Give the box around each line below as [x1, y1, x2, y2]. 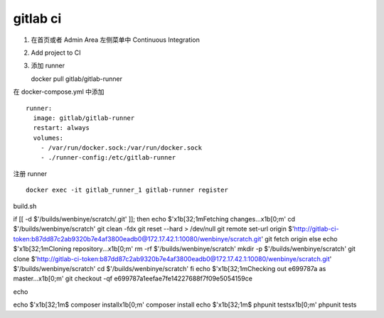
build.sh [13, 202, 37, 210]
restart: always [33, 124, 90, 132]
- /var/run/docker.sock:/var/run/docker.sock [40, 144, 203, 152]
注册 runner [13, 169, 48, 177]
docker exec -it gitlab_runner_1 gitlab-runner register [26, 186, 229, 194]
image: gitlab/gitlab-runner [33, 114, 135, 122]
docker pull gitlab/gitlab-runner [31, 75, 123, 83]
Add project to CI [31, 48, 81, 57]
